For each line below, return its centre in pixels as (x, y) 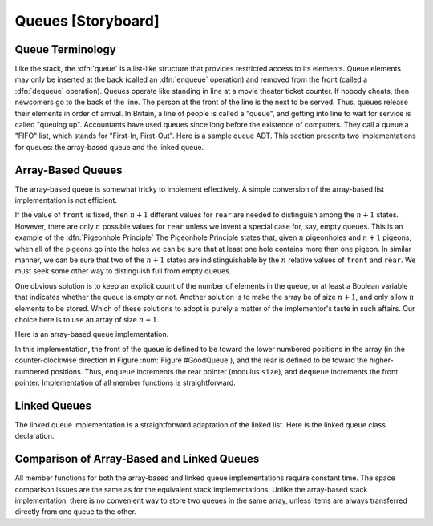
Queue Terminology (65, 49)
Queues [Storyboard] (87, 21)
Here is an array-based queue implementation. (92, 334)
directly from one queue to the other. (75, 512)
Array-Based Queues (69, 170)
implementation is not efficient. (66, 200)
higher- (382, 360)
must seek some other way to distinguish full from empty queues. (123, 271)
